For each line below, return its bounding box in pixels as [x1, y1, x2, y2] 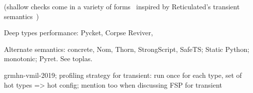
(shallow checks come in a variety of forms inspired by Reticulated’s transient [4, 1, 240, 11]
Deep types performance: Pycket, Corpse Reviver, [4, 27, 153, 38]
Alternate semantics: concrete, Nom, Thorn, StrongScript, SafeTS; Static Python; [4, 44, 250, 54]
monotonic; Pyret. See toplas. [4, 53, 93, 64]
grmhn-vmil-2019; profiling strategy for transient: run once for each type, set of [4, 70, 242, 80]
